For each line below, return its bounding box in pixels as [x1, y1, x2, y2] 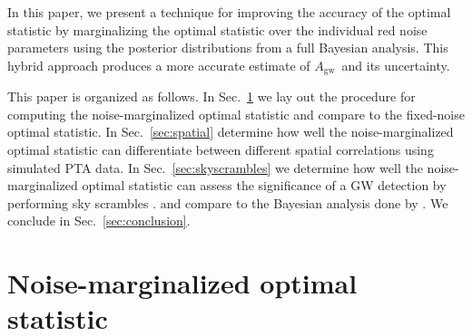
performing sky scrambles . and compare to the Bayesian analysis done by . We [7, 193, 448, 212]
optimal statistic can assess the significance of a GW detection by [82, 176, 447, 195]
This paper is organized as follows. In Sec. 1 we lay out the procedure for [7, 87, 416, 106]
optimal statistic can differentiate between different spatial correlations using [7, 140, 434, 159]
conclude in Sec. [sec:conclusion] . [7, 211, 191, 230]
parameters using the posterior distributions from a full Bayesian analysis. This [7, 38, 448, 57]
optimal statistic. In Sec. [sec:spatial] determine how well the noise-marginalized [7, 122, 454, 141]
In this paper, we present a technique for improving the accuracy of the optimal [7, 3, 451, 21]
